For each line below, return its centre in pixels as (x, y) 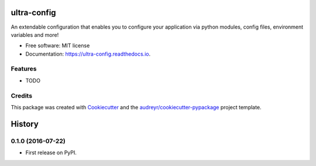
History (25, 124)
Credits (21, 95)
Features (24, 69)
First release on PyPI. (51, 153)
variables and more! (35, 34)
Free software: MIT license (58, 46)
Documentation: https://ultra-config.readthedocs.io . (88, 54)
